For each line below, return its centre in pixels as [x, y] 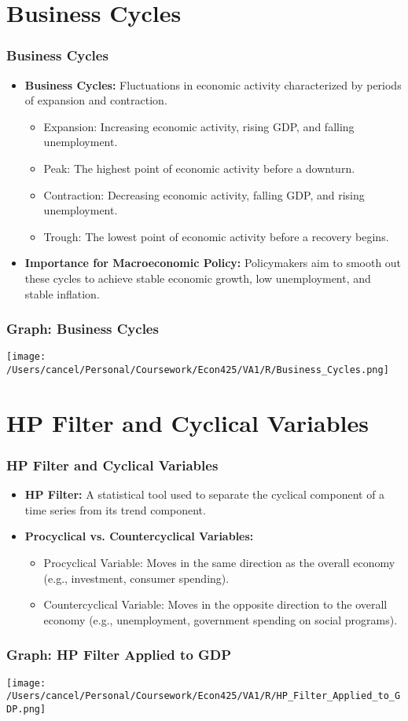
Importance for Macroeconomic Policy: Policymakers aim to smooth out [213, 263]
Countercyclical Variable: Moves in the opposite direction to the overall [215, 604]
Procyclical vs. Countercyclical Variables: [139, 536]
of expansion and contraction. [96, 100]
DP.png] [26, 709]
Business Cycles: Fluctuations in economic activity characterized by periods [213, 84]
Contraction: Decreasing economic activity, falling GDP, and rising [204, 194]
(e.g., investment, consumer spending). [136, 578]
